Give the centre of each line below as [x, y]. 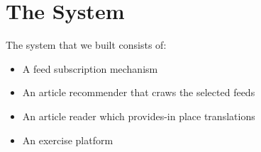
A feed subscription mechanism [90, 68]
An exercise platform [68, 140]
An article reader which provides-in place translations [139, 116]
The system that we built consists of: [86, 45]
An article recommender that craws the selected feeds [139, 92]
